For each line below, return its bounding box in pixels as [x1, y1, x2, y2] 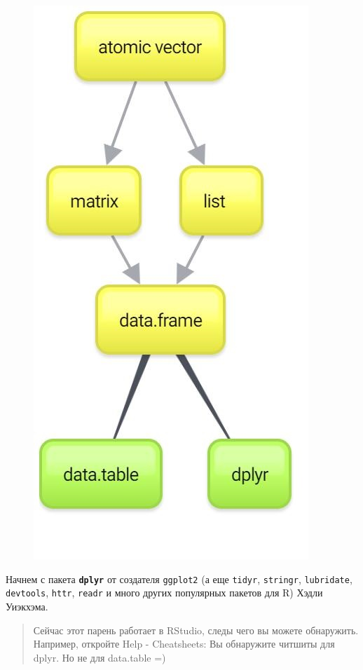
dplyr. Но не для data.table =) [33, 650, 166, 664]
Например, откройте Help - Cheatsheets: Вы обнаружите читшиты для [33, 636, 335, 651]
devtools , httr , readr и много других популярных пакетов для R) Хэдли [6, 585, 323, 600]
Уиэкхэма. [6, 599, 48, 613]
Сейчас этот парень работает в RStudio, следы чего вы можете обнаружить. [33, 622, 359, 637]
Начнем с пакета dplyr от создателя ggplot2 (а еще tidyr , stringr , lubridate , [6, 571, 352, 586]
